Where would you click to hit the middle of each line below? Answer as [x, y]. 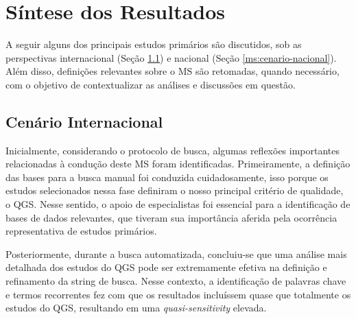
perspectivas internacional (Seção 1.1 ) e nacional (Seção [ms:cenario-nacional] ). [171, 57]
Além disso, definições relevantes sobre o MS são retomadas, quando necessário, [173, 71]
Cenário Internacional [84, 121]
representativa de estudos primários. [81, 231]
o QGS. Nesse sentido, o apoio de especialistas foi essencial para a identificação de [178, 204]
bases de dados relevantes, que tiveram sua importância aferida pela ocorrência [171, 217]
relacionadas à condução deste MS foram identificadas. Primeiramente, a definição [178, 164]
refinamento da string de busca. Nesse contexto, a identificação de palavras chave [176, 281]
